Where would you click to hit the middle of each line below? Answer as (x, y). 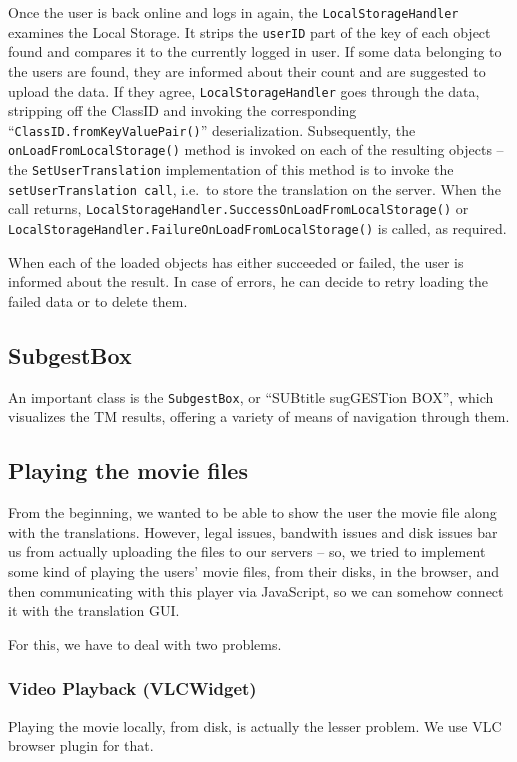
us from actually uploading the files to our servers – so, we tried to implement (247, 551)
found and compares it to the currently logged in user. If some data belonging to (255, 51)
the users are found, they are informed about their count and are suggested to (247, 70)
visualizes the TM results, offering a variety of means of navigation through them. (259, 416)
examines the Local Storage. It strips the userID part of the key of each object (249, 31)
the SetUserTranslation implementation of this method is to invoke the (231, 169)
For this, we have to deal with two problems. (145, 643)
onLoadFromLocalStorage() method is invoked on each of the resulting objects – (256, 149)
